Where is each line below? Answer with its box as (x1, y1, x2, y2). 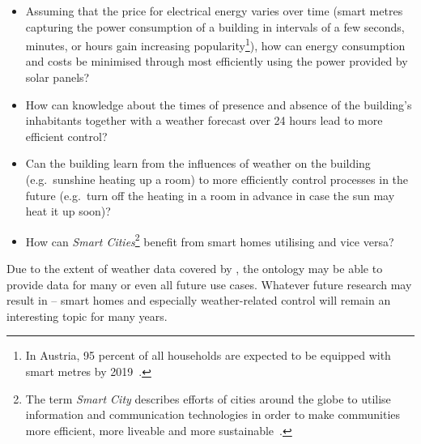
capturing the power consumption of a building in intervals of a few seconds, (25, 18, 405, 35)
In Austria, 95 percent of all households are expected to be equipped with (25, 347, 391, 364)
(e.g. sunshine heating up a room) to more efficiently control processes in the (25, 171, 409, 187)
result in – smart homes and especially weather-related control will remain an (6, 292, 391, 309)
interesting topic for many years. (6, 307, 168, 324)
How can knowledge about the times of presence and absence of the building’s (25, 96, 412, 113)
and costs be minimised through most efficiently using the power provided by (25, 53, 408, 70)
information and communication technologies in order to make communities (25, 406, 401, 423)
